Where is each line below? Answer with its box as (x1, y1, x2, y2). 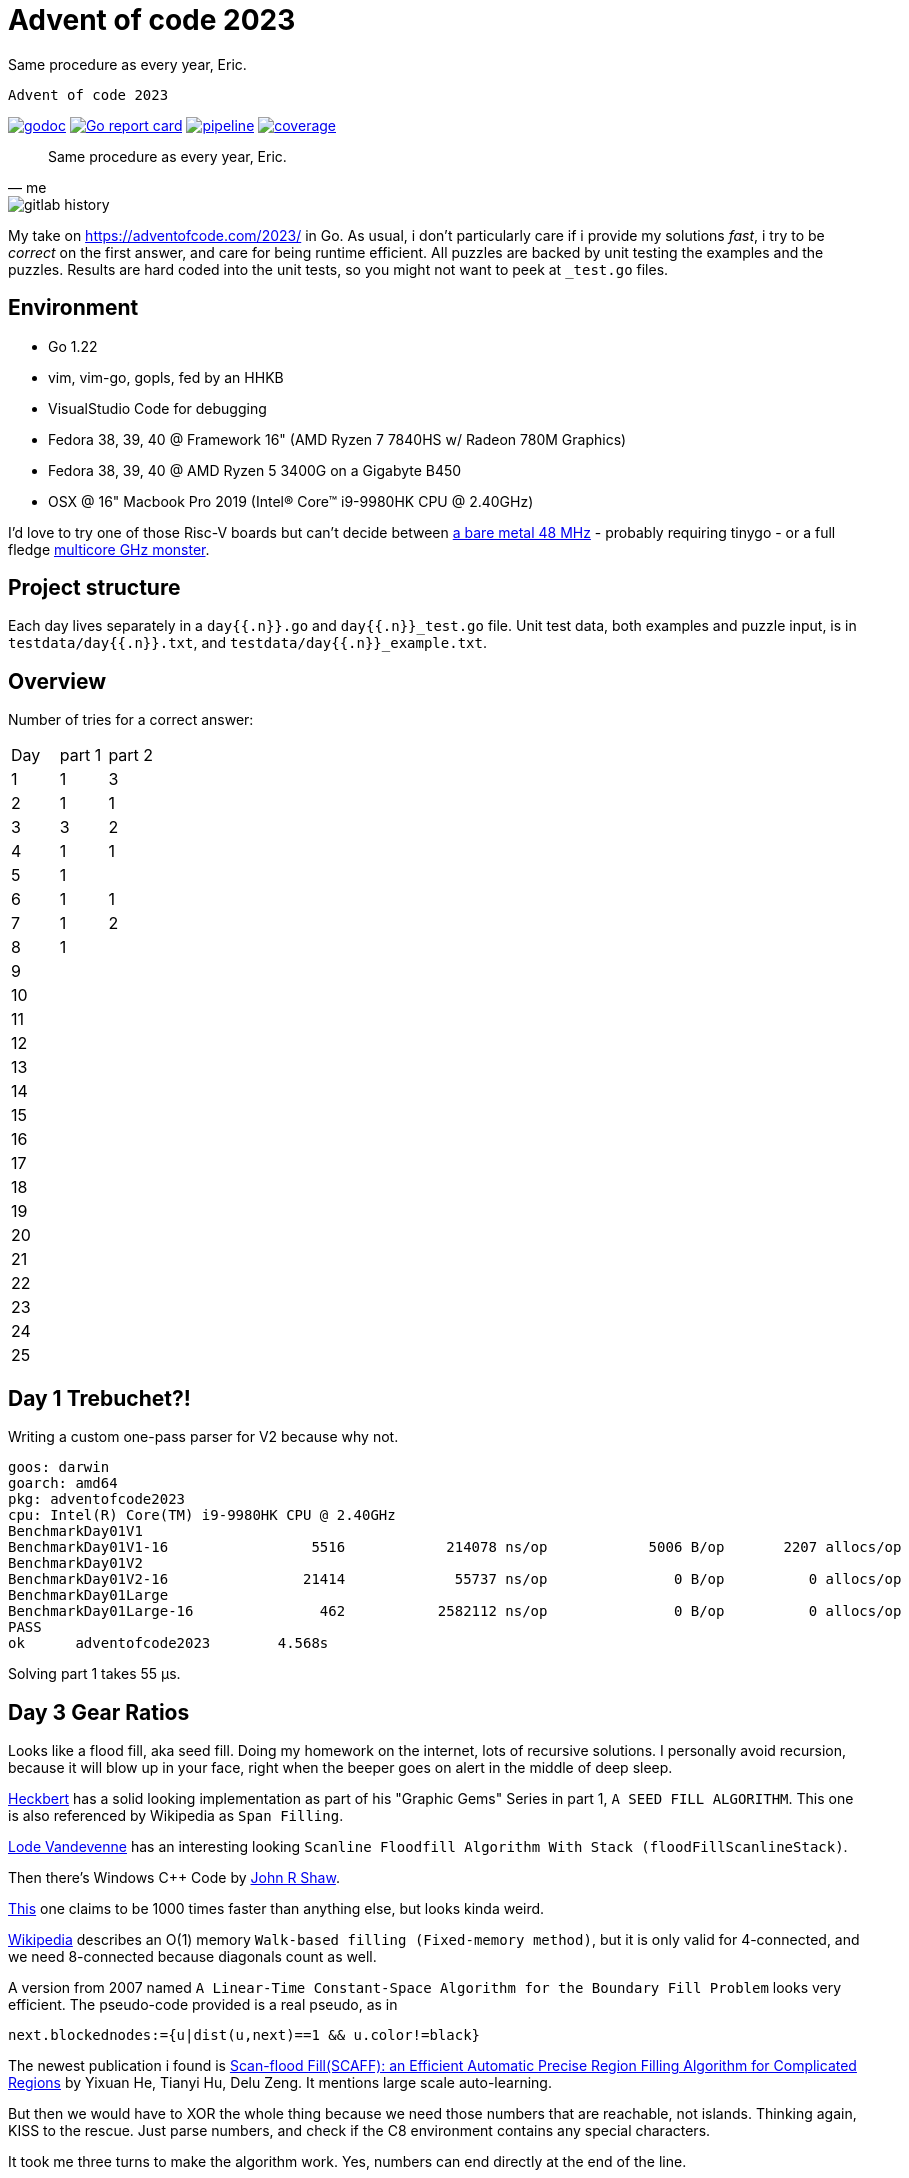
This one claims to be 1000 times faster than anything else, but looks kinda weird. (8, 1899, 545, 1917)
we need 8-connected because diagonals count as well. (8, 1947, 377, 1965)
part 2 (108, 745, 154, 766)
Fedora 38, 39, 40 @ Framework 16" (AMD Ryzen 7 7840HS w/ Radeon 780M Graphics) (48, 430, 627, 448)
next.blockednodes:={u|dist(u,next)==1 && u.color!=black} (8, 2026, 481, 2043)
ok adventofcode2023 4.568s (8, 1635, 329, 1652)
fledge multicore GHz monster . (8, 540, 210, 558)
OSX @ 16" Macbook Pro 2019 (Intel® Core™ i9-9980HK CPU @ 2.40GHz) (48, 492, 534, 510)
